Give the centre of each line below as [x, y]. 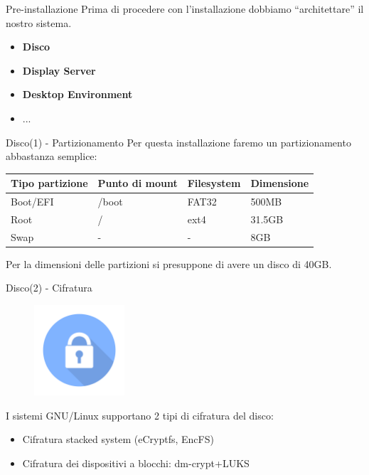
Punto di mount [138, 183]
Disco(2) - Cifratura [49, 288]
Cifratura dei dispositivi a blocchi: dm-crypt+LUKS [136, 463]
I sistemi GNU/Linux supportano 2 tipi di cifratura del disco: [140, 415]
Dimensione [280, 183]
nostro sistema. [39, 22]
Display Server [59, 70]
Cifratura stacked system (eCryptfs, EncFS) [118, 439]
